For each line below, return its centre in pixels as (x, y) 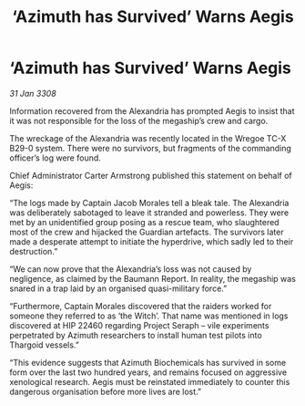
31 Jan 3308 (33, 93)
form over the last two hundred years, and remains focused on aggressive (148, 372)
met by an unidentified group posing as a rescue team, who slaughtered (144, 222)
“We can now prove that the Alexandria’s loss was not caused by (131, 269)
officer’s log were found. (56, 158)
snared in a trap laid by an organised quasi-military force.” (118, 288)
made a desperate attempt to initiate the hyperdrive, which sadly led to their (152, 241)
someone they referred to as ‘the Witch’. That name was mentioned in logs (149, 316)
